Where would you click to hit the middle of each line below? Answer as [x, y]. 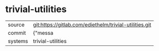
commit [17, 33]
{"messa [43, 33]
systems [18, 41]
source [16, 25]
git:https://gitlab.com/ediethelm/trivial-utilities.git [92, 25]
